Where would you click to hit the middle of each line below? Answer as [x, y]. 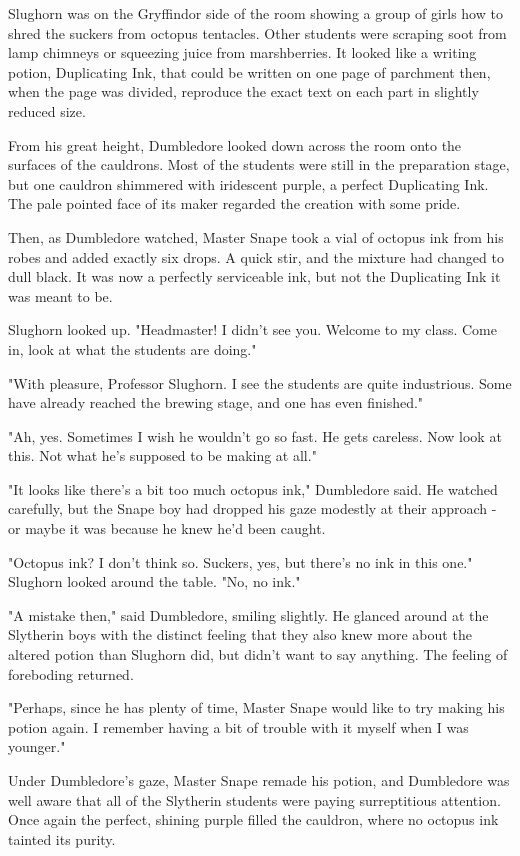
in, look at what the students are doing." [132, 348]
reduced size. [47, 110]
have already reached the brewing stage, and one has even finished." [216, 402]
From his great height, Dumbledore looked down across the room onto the [235, 144]
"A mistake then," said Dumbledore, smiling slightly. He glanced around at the [248, 614]
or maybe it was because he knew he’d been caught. [167, 528]
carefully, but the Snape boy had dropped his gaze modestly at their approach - [252, 508]
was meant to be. [60, 295]
